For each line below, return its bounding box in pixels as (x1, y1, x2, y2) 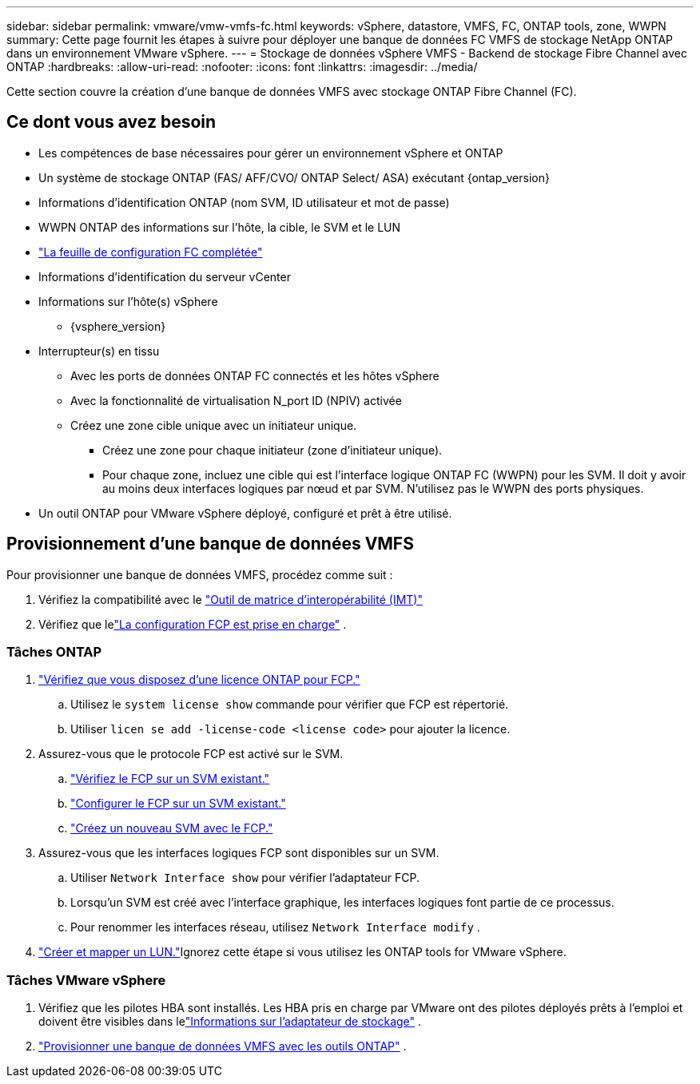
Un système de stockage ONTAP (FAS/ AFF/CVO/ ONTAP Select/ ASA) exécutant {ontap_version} (38, 170, 550, 185)
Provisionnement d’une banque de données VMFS (6, 534, 414, 554)
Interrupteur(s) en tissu (38, 343, 160, 358)
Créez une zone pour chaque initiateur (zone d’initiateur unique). (102, 443, 443, 457)
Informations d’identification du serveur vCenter (38, 269, 291, 284)
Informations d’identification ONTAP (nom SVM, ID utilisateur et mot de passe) (38, 195, 450, 209)
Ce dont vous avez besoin (6, 112, 217, 133)
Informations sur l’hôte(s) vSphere (38, 294, 218, 308)
